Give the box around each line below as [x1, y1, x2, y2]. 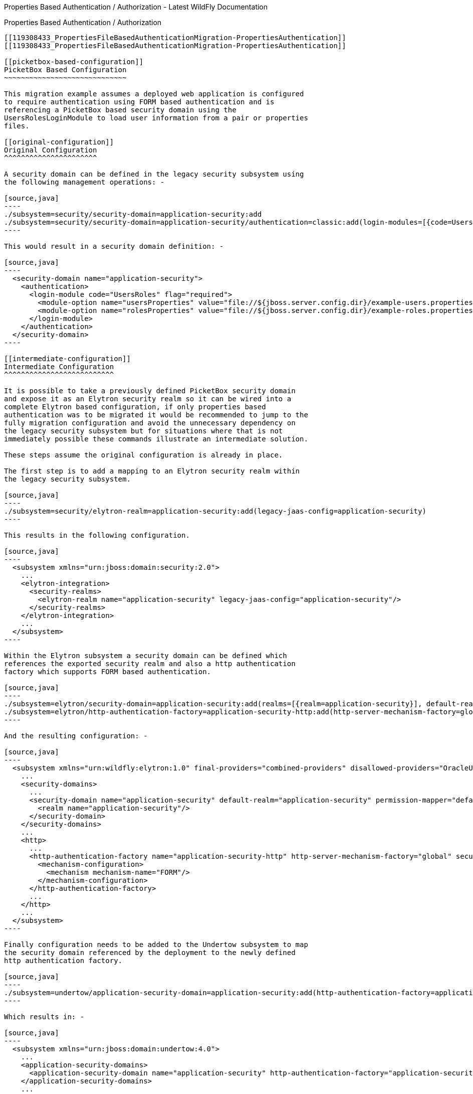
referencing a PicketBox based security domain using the [4, 106, 237, 114]
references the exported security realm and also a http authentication [4, 660, 296, 668]
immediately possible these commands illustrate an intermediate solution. [4, 435, 308, 443]
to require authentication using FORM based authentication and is [4, 98, 275, 106]
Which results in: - [4, 1013, 85, 1021]
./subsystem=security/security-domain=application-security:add [4, 210, 262, 218]
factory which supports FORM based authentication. [4, 668, 211, 676]
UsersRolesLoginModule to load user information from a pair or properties [4, 114, 308, 122]
